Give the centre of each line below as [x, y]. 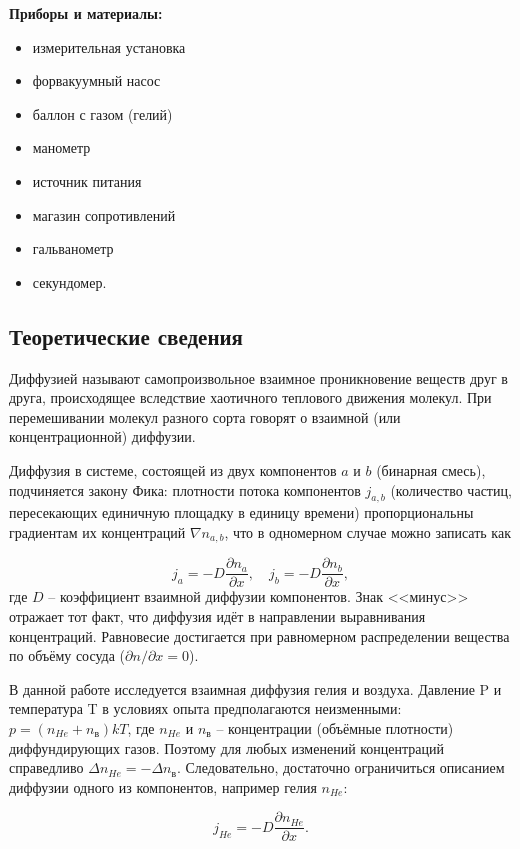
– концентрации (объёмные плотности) [335, 727]
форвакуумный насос [96, 80]
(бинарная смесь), [431, 469]
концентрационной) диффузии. [102, 436]
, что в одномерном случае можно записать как [367, 531]
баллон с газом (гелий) [102, 113]
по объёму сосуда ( [67, 655]
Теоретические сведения [126, 335]
